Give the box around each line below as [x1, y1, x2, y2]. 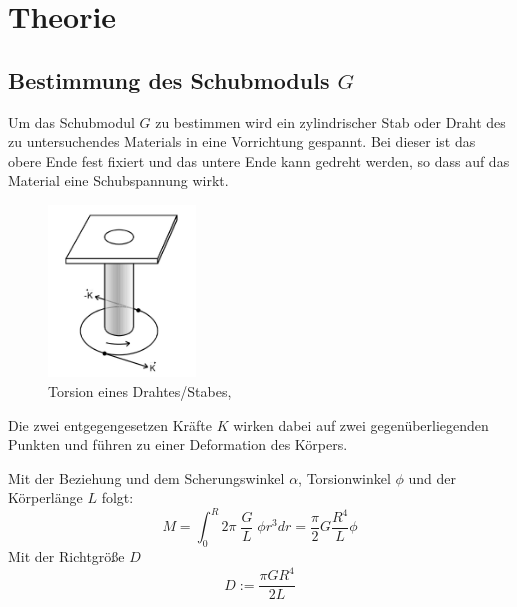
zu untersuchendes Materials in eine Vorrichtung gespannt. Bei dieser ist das [8, 131, 476, 152]
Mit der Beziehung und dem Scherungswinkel [8, 467, 285, 488]
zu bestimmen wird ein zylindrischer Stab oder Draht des [155, 111, 506, 132]
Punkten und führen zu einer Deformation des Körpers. [8, 434, 348, 455]
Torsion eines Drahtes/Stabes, [48, 381, 232, 401]
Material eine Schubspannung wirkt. [8, 170, 229, 191]
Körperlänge [8, 487, 83, 508]
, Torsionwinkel [298, 467, 391, 488]
